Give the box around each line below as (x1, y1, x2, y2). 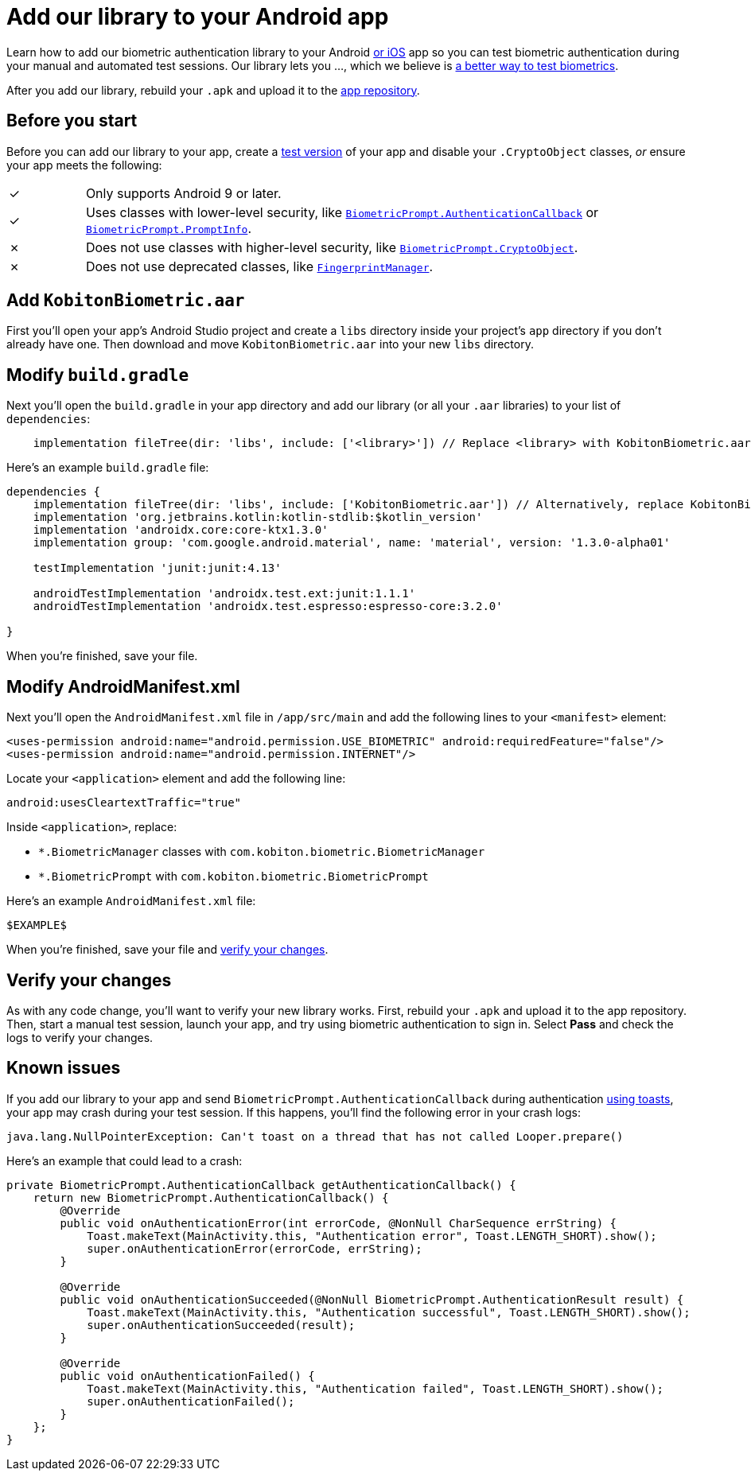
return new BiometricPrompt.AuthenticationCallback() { (33, 1191, 389, 1204)
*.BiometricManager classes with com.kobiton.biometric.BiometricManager (38, 845, 485, 859)
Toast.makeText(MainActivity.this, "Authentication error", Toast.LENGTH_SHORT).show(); (87, 1229, 657, 1242)
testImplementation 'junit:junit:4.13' (33, 562, 282, 575)
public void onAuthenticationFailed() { (60, 1369, 315, 1382)
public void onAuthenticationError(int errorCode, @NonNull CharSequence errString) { (60, 1216, 617, 1230)
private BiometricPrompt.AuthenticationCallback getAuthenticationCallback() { (6, 1178, 516, 1191)
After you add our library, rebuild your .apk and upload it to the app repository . (6, 83, 420, 97)
